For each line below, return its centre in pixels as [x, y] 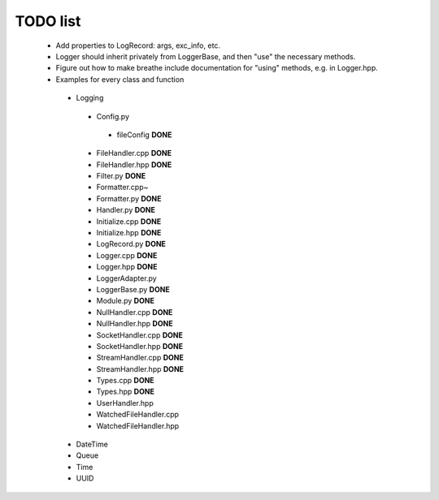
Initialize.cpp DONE [129, 221]
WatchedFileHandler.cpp [137, 415]
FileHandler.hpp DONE [134, 164]
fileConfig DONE [144, 135]
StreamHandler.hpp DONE [140, 369]
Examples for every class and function [120, 79]
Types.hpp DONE [125, 392]
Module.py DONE [125, 301]
